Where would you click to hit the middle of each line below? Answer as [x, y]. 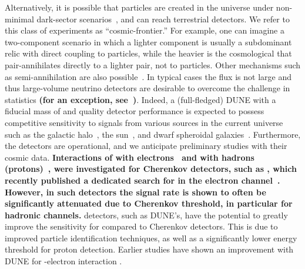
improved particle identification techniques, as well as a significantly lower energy [151, 238]
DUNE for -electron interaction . [63, 261]
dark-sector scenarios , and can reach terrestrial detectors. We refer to [163, 19]
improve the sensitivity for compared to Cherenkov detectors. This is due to [141, 226]
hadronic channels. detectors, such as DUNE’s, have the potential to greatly [146, 215]
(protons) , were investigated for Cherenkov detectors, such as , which [151, 169]
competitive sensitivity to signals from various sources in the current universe [144, 122]
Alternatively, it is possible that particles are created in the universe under [139, 7]
